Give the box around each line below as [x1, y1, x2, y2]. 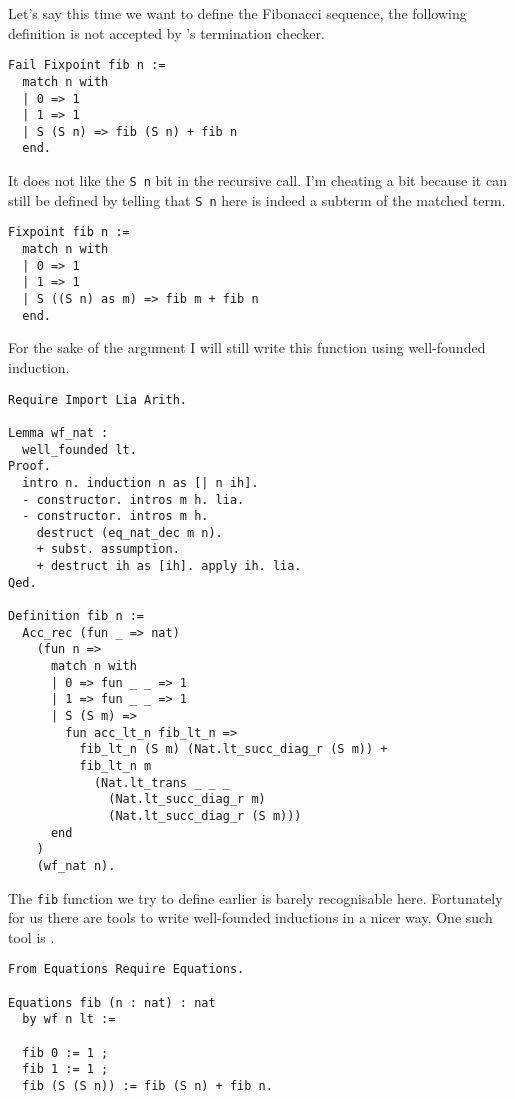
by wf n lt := [22, 1012, 116, 1027]
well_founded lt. [22, 442, 137, 457]
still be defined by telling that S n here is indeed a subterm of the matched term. [8, 189, 506, 210]
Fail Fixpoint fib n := [8, 58, 166, 73]
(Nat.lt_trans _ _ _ [93, 775, 230, 790]
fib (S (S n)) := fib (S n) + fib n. [22, 1079, 273, 1094]
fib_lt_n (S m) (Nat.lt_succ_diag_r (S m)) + [79, 742, 388, 757]
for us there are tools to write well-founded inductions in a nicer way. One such [8, 907, 493, 928]
